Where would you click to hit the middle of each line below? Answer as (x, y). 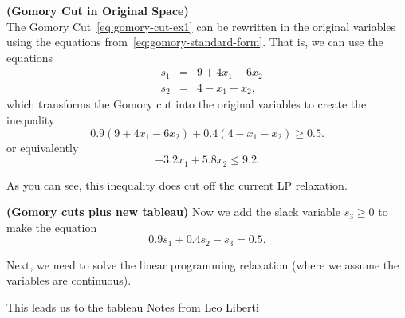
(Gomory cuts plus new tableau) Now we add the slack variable (173, 212)
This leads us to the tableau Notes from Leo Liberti (133, 307)
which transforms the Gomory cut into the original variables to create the (187, 104)
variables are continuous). (69, 280)
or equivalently (43, 147)
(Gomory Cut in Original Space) (98, 10)
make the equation (52, 227)
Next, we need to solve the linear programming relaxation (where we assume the (203, 264)
